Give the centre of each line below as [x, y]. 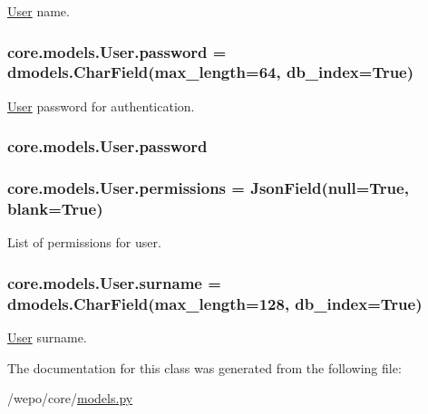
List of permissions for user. [84, 242]
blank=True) [55, 209]
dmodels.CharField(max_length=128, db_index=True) [215, 303]
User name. [39, 11]
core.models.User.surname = [114, 282]
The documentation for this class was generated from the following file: [204, 367]
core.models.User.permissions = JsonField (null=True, [208, 188]
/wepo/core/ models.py [70, 398]
